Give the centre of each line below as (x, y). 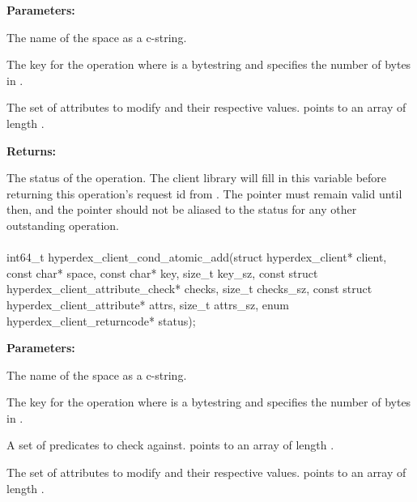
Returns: (32, 150)
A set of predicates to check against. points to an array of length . (170, 445)
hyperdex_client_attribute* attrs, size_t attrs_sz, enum (148, 304)
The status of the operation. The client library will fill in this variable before (197, 178)
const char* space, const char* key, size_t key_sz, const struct (162, 272)
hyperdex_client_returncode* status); (101, 320)
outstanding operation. (63, 225)
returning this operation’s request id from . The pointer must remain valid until (204, 193)
